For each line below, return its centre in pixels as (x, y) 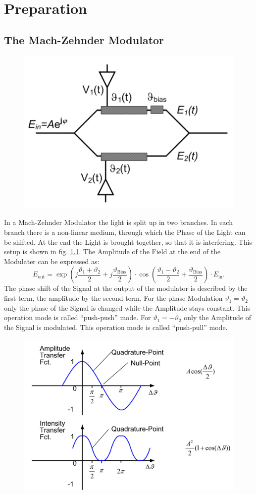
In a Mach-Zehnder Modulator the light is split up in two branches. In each (118, 222)
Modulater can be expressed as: (52, 261)
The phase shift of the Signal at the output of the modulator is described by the (126, 288)
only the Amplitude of (218, 317)
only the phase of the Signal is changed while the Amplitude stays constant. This (127, 307)
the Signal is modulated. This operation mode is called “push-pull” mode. (116, 327)
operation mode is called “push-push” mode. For (77, 317)
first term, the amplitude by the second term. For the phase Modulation (113, 298)
